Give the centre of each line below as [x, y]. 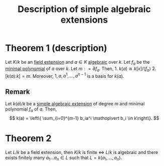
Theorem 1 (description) [56, 48]
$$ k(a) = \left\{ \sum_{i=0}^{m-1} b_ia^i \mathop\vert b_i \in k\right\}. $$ [84, 118]
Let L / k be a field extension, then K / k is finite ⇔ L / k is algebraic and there [82, 152]
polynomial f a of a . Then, [31, 110]
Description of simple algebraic [84, 9]
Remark [18, 92]
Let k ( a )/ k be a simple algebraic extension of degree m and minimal [75, 104]
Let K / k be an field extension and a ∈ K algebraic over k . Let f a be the [77, 62]
